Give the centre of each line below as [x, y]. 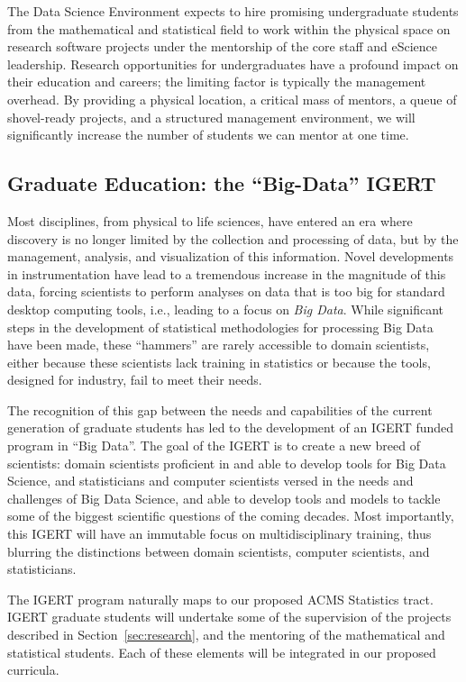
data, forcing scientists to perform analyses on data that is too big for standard [226, 291]
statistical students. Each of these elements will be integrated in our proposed [222, 652]
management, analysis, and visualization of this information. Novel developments [231, 256]
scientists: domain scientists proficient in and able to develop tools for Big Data [227, 463]
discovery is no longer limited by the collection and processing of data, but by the [233, 238]
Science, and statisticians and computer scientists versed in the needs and [210, 481]
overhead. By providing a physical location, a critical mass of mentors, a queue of [232, 99]
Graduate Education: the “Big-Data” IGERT [222, 183]
